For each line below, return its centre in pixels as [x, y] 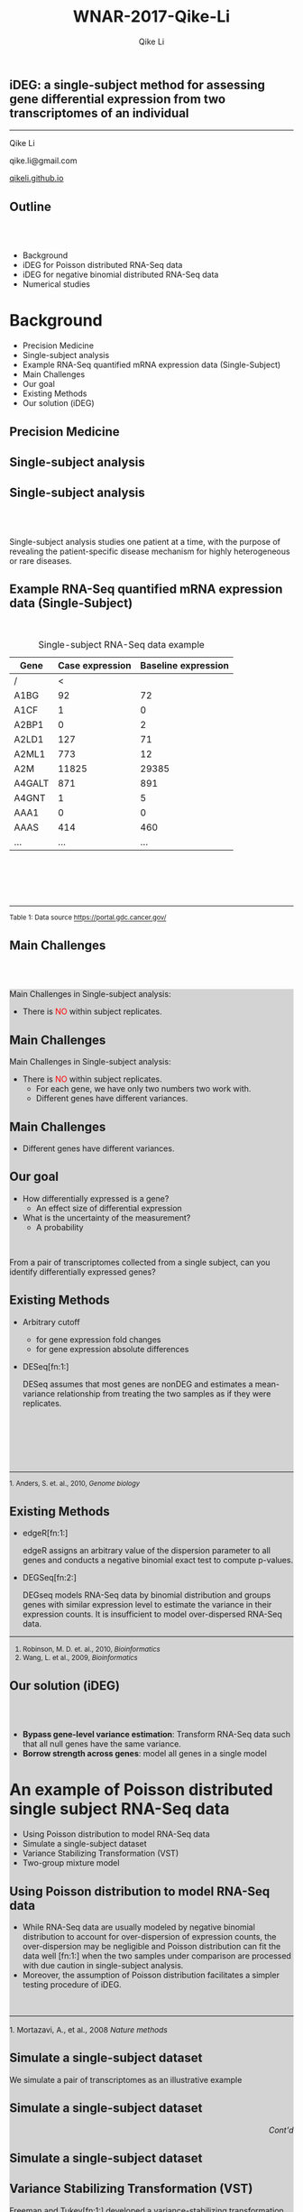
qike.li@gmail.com [44, 161]
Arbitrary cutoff [51, 1322]
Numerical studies [56, 284]
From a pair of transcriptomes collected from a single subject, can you [140, 1262]
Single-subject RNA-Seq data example [121, 644]
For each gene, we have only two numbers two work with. [143, 1089]
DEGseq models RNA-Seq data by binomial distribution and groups [147, 1595]
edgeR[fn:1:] [45, 1533]
